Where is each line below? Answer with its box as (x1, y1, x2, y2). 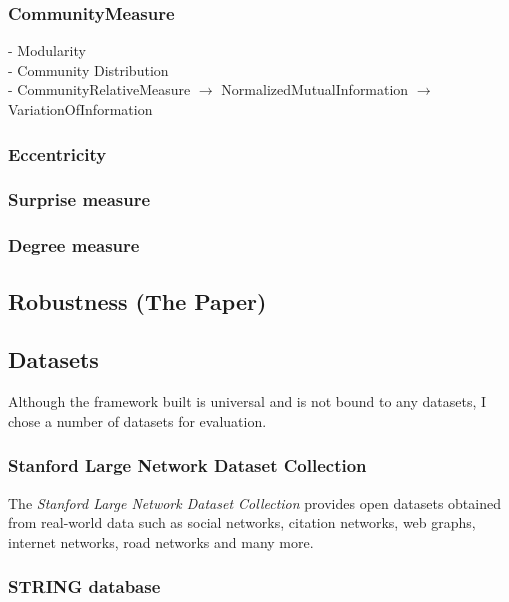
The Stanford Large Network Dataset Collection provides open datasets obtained (8, 492, 501, 513)
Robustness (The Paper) (8, 285, 267, 316)
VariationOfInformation (8, 99, 153, 119)
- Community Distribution (8, 59, 169, 80)
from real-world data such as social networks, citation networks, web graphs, (8, 512, 476, 533)
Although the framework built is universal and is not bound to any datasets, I (8, 391, 487, 412)
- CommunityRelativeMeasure (8, 79, 191, 100)
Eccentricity (8, 141, 107, 166)
